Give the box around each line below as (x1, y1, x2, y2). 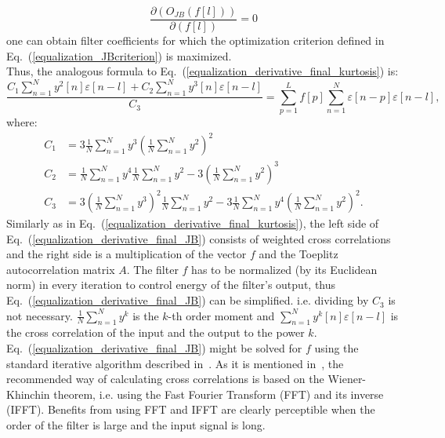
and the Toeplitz (259, 246, 338, 262)
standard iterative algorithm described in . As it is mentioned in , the (6, 355, 344, 371)
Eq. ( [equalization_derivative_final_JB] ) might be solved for (6, 340, 302, 356)
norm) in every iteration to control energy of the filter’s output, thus (6, 276, 336, 293)
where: (6, 113, 38, 130)
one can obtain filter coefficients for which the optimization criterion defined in (6, 32, 385, 49)
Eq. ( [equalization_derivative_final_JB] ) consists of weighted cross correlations (6, 230, 391, 246)
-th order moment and (168, 307, 275, 323)
